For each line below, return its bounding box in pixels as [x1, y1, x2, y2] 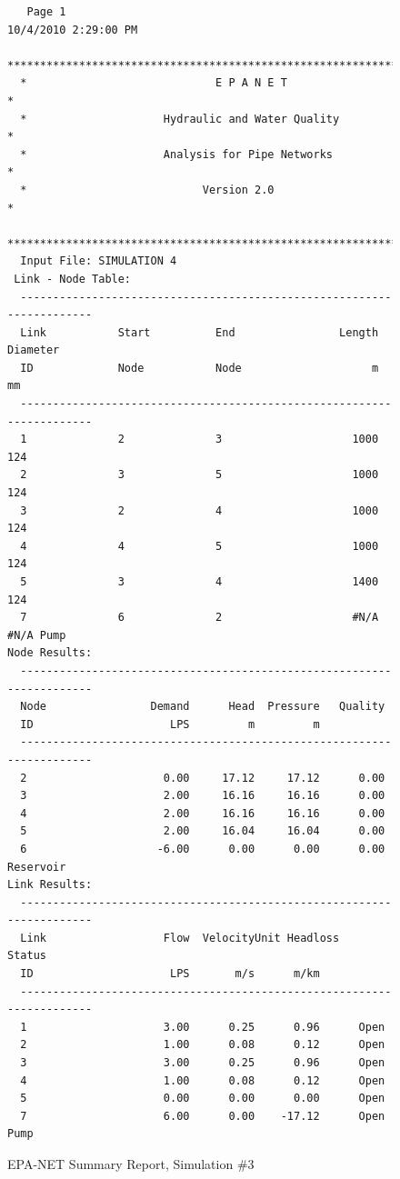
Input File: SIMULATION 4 [20, 255, 177, 268]
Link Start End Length [20, 325, 379, 339]
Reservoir [7, 860, 66, 874]
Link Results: [7, 878, 93, 892]
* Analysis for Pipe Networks [20, 147, 333, 161]
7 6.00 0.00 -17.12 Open [20, 1109, 385, 1123]
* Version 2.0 [20, 183, 275, 196]
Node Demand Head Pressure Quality [20, 700, 385, 714]
